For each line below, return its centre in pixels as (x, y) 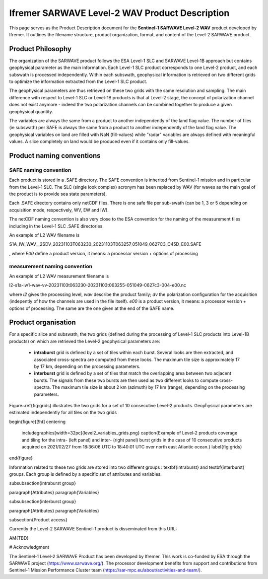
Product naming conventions (55, 156)
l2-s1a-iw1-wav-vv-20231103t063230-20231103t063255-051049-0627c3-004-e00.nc (98, 285)
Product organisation (43, 323)
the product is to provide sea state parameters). (58, 194)
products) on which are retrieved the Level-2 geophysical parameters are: (85, 341)
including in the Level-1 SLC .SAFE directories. (57, 226)
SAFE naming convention (40, 170)
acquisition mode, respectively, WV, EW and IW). (59, 210)
